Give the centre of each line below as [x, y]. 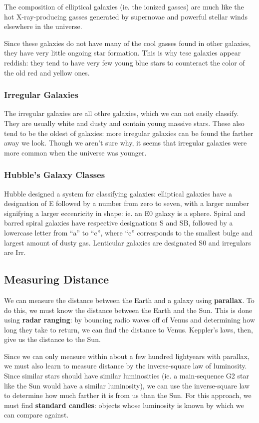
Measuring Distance [56, 279]
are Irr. [15, 252]
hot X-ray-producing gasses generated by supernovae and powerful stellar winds [126, 16]
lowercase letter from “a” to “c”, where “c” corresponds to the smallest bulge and [129, 232]
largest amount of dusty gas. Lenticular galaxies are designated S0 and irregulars [128, 242]
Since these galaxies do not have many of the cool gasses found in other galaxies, [128, 43]
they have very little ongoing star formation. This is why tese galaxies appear [123, 53]
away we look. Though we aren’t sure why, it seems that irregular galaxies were [126, 143]
